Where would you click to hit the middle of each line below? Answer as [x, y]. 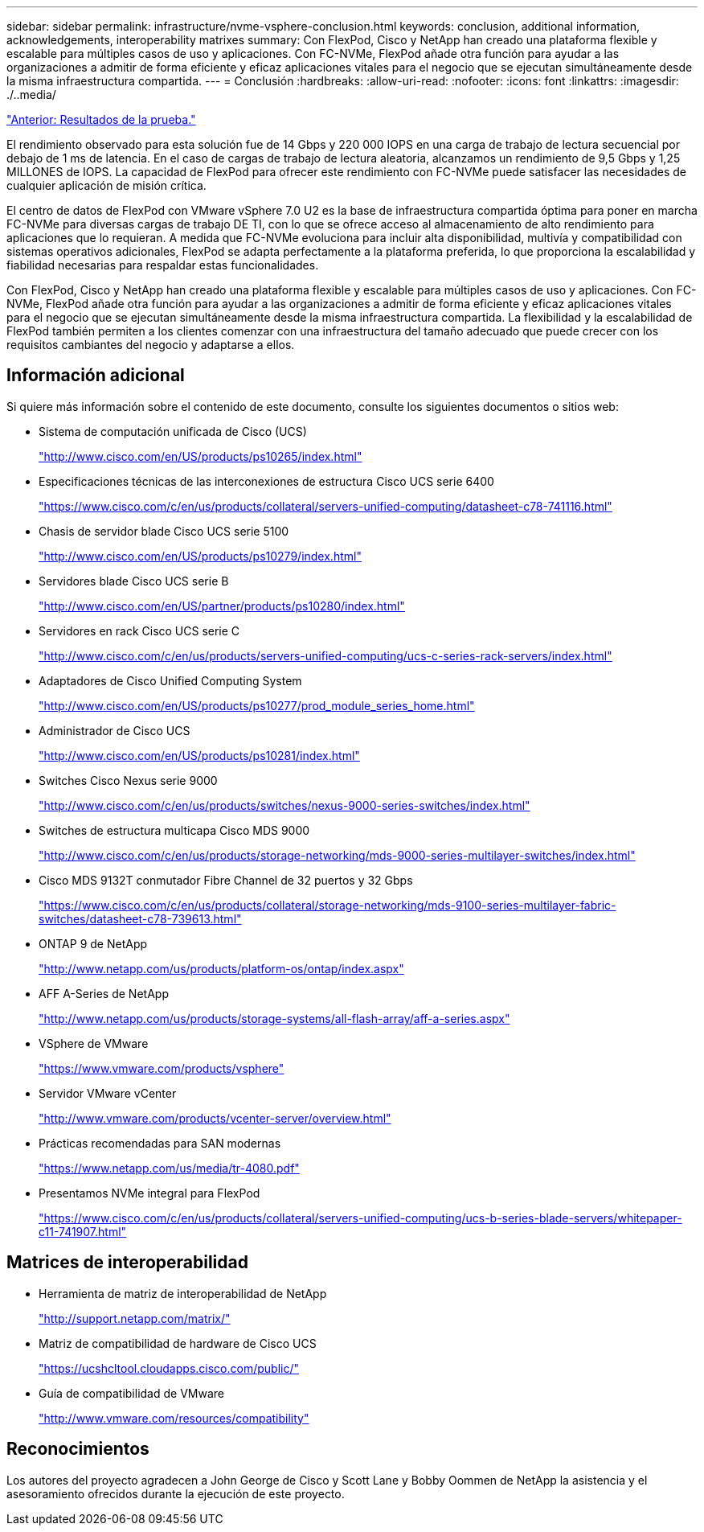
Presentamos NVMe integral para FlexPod [149, 1193]
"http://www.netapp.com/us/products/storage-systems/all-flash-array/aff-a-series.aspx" [274, 1018]
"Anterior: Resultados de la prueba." [101, 119]
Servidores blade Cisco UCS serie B [134, 581]
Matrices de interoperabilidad [127, 1263]
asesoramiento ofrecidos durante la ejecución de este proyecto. [176, 1493]
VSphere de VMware [94, 1043]
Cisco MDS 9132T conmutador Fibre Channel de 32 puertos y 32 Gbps [226, 880]
